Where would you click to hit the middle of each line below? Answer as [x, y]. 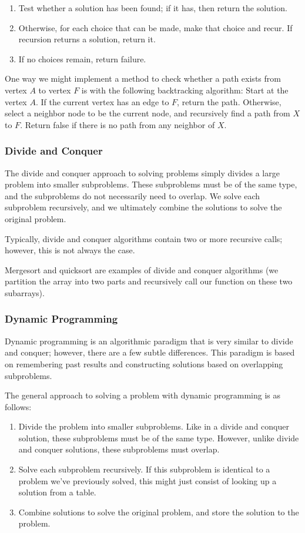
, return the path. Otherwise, [229, 101]
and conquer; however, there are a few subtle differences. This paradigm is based [150, 352]
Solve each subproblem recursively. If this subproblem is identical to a [144, 469]
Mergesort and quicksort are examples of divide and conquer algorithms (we [142, 269]
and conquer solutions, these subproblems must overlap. [119, 449]
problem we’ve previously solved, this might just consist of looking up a [148, 480]
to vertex [55, 90]
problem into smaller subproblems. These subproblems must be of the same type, [151, 184]
